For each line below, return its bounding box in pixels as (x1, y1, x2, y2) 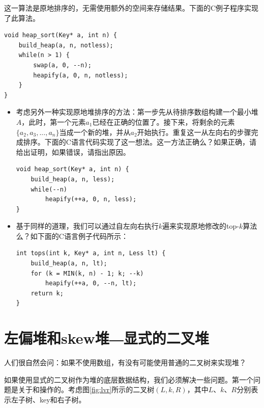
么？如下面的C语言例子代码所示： (16, 230, 128, 241)
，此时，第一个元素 (21, 116, 86, 127)
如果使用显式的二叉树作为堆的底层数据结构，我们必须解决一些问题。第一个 (4, 374, 253, 385)
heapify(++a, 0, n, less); (45, 196, 137, 203)
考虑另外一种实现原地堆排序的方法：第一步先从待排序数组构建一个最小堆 (16, 106, 258, 117)
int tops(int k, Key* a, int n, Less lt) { (16, 250, 166, 257)
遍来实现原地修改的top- (162, 221, 239, 231)
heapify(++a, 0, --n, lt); (45, 280, 137, 287)
